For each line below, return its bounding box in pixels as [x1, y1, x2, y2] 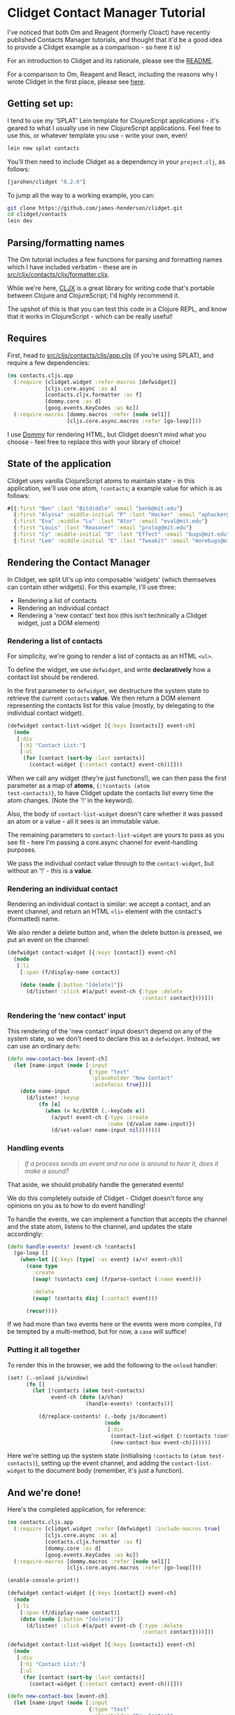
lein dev [7, 218, 33, 225]
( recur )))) [25, 1307, 58, 1314]
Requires [7, 332, 48, 344]
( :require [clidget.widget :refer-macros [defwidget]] [13, 378, 177, 385]
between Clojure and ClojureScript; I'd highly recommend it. [7, 291, 180, 299]
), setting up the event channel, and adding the [35, 1459, 170, 1467]
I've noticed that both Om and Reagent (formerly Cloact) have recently [7, 28, 211, 36]
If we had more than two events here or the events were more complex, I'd [7, 1320, 222, 1328]
